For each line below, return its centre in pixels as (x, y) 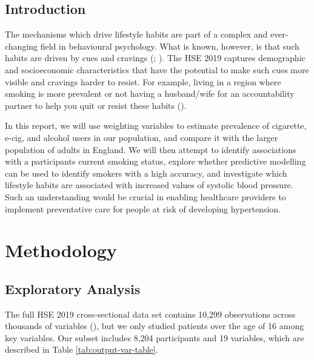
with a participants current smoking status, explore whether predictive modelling (155, 161)
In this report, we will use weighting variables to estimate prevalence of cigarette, (156, 126)
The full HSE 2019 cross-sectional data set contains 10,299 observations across (150, 314)
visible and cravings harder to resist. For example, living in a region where (143, 81)
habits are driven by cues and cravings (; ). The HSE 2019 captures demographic (155, 58)
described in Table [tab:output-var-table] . (82, 349)
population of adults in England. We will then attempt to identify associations (151, 149)
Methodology (61, 250)
